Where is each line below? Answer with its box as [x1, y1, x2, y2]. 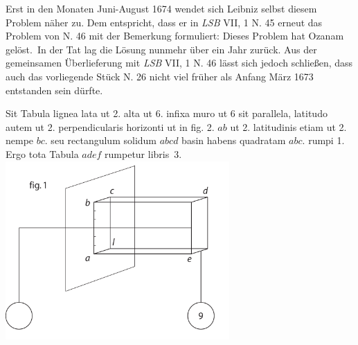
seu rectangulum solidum [51, 133, 157, 148]
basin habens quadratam [181, 133, 286, 148]
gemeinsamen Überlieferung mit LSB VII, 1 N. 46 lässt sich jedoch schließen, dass [6, 55, 353, 70]
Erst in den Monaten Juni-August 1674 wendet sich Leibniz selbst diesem [6, 1, 317, 15]
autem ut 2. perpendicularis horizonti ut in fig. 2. [6, 119, 215, 134]
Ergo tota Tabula [6, 146, 79, 161]
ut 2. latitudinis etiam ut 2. [230, 119, 347, 134]
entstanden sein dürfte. [6, 82, 103, 97]
